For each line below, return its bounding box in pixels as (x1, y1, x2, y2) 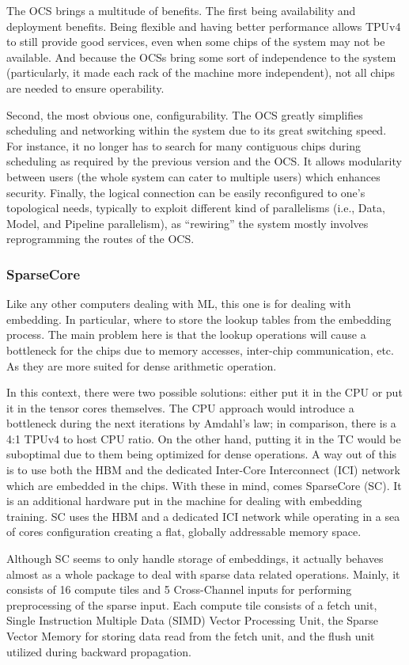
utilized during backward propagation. (6, 643, 191, 659)
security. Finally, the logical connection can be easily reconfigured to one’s (6, 184, 365, 200)
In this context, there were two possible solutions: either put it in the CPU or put (6, 384, 403, 401)
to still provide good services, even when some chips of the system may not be (6, 33, 385, 50)
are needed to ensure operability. (6, 79, 165, 96)
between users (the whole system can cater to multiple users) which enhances (6, 168, 381, 184)
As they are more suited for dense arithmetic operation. (6, 357, 277, 374)
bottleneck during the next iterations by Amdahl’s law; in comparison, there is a (6, 415, 396, 431)
